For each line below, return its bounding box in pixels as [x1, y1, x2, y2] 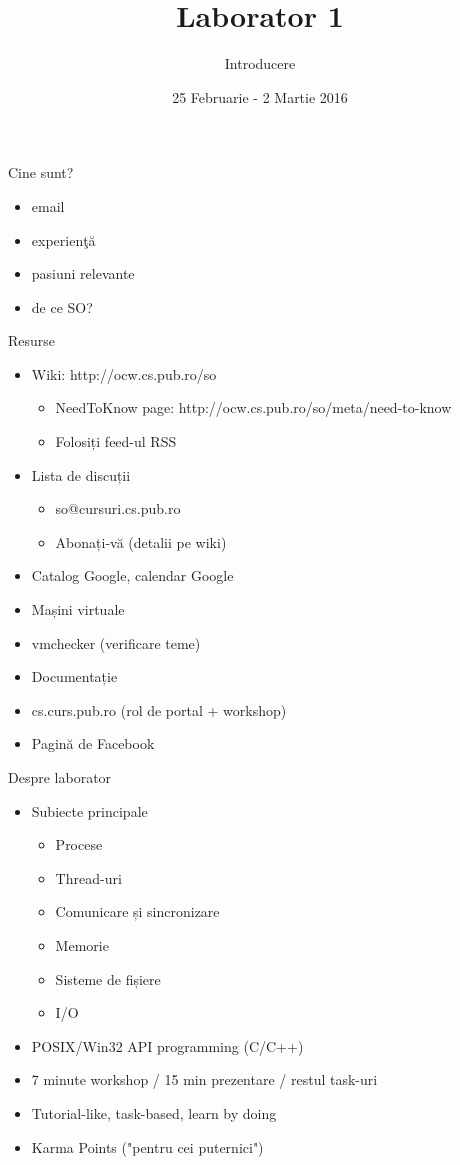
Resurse [8, 330, 56, 351]
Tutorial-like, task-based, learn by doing [31, 1102, 277, 1123]
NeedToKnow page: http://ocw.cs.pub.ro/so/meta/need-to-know [55, 397, 452, 418]
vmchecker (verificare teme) [31, 632, 201, 653]
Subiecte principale [31, 800, 148, 821]
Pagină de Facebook [31, 733, 155, 754]
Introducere [224, 53, 296, 74]
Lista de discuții [31, 464, 131, 485]
